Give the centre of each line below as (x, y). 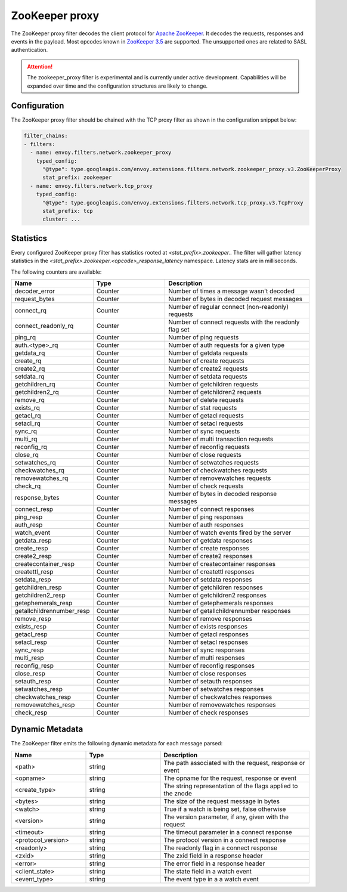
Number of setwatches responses (216, 689)
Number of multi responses (207, 658)
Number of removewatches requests (220, 478)
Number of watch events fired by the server (230, 532)
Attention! (40, 66)
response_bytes (37, 497)
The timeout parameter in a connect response (228, 832)
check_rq (28, 486)
